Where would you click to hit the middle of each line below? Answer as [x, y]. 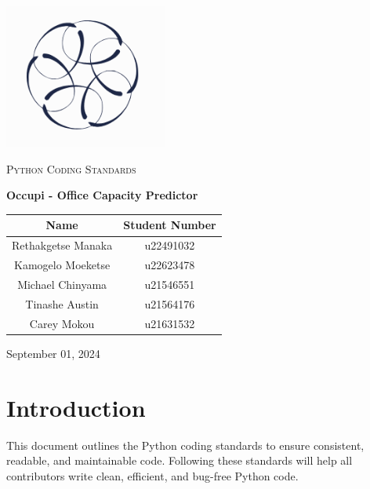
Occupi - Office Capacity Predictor [102, 195]
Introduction [76, 407]
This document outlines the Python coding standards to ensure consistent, [185, 445]
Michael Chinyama [62, 284]
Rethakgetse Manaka [62, 245]
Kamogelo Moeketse [62, 265]
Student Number [170, 225]
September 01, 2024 [53, 353]
